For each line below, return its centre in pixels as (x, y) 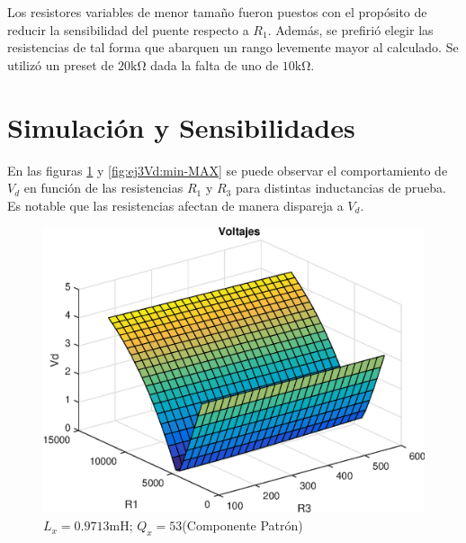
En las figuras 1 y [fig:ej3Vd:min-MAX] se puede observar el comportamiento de (228, 170)
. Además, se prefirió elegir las (350, 29)
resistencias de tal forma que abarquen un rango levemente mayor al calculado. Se (233, 47)
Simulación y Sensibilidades (181, 127)
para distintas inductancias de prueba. (341, 188)
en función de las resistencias (103, 188)
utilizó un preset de (61, 64)
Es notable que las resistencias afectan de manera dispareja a (175, 205)
